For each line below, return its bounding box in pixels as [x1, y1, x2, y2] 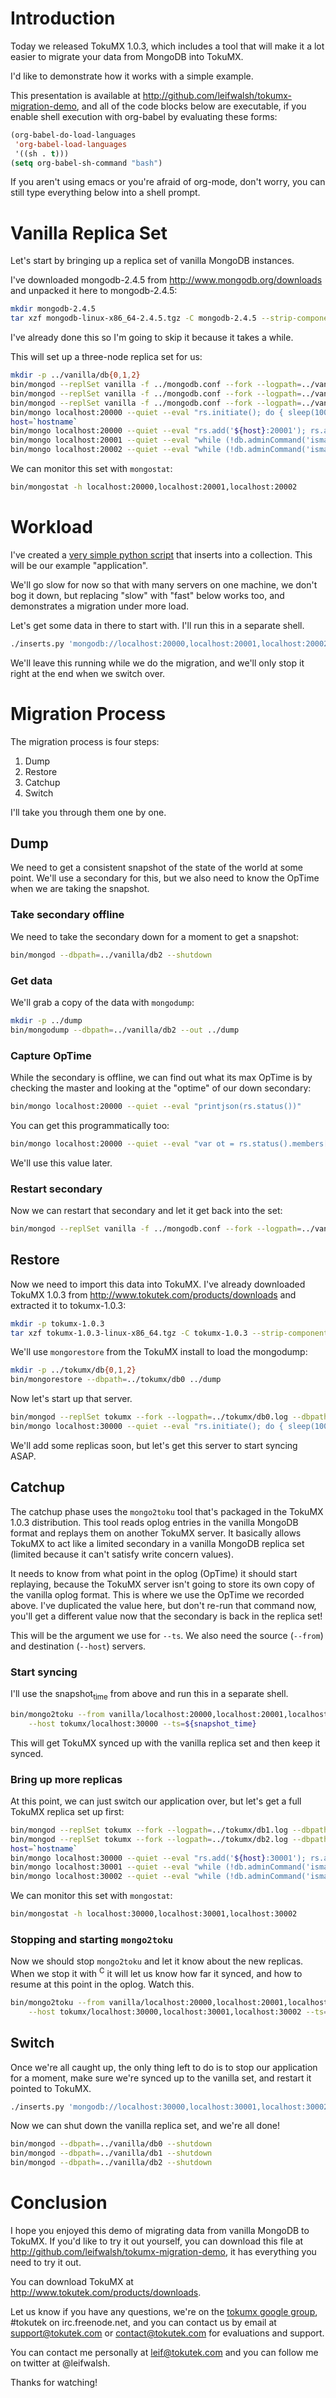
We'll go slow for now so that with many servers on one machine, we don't [10, 578, 318, 591]
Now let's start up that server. [10, 1393, 133, 1405]
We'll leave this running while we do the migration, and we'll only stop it [10, 657, 305, 669]
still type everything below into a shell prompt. [10, 187, 201, 199]
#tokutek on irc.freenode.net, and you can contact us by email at [10, 2316, 277, 2328]
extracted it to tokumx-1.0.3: [10, 1299, 127, 1311]
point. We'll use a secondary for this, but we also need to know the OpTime [10, 872, 320, 884]
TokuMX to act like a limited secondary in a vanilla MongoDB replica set [10, 1537, 305, 1549]
